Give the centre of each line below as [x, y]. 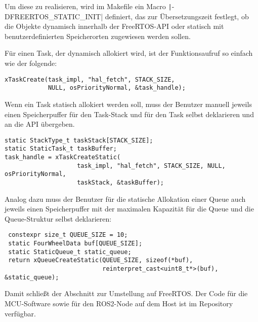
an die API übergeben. [40, 124]
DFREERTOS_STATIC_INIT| [54, 16]
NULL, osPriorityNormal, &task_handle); [117, 88]
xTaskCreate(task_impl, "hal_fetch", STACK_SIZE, [90, 79]
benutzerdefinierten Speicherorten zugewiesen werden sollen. [98, 36]
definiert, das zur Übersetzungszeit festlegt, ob [177, 16]
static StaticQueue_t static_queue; [70, 252]
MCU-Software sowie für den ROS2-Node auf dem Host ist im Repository [119, 303]
